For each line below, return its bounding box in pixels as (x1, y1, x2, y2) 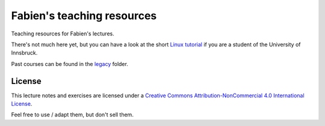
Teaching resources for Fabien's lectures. (11, 30, 114, 37)
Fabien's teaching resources (11, 9, 157, 22)
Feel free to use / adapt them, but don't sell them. (11, 111, 134, 118)
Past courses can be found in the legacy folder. (11, 60, 129, 67)
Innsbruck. (11, 49, 38, 56)
